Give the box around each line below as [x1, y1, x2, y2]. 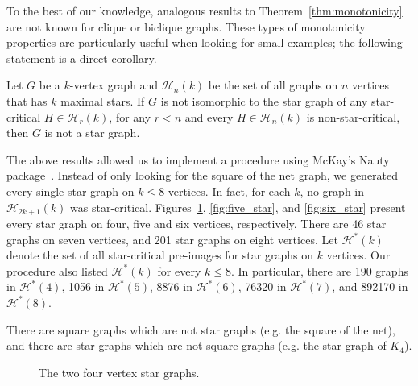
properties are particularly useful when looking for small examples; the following [6, 34, 403, 51]
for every [157, 262, 201, 279]
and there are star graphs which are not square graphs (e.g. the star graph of [6, 337, 387, 354]
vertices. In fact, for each [168, 182, 291, 199]
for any [115, 108, 151, 125]
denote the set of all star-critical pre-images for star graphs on [6, 247, 313, 264]
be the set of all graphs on [208, 77, 338, 93]
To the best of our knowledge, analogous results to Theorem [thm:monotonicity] [6, 2, 403, 19]
